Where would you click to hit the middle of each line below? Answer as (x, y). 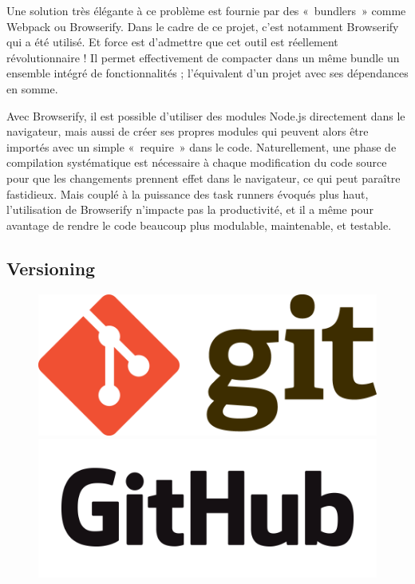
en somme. (32, 88)
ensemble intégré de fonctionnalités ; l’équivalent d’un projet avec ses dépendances (207, 73)
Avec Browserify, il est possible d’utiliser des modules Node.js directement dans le (206, 115)
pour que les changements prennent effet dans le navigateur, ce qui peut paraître (204, 178)
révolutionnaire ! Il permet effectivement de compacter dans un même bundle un (203, 57)
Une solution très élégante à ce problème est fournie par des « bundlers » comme (206, 10)
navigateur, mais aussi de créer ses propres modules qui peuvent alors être (188, 131)
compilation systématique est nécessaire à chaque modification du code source (197, 162)
